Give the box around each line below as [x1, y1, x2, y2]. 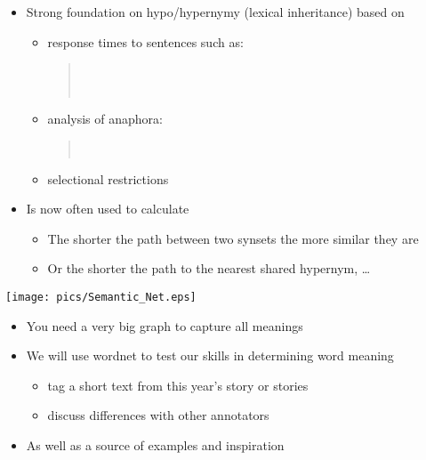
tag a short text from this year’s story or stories [47, 375, 309, 394]
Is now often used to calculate [26, 199, 189, 218]
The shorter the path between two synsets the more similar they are [47, 229, 419, 247]
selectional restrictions [47, 169, 169, 188]
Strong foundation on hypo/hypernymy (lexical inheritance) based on [26, 3, 405, 20]
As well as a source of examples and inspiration [26, 435, 285, 454]
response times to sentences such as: [47, 32, 244, 51]
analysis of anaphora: [47, 109, 163, 128]
